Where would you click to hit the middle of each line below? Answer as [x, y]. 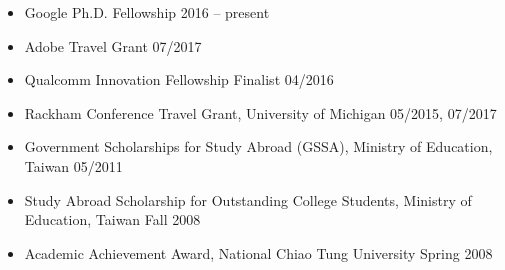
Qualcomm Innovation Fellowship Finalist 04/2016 [179, 79]
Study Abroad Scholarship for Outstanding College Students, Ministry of [248, 199]
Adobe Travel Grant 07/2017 [113, 45]
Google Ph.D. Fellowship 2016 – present [147, 12]
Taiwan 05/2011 [73, 165]
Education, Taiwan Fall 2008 [112, 219]
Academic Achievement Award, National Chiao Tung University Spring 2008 [258, 252]
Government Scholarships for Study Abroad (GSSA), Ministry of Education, [258, 146]
